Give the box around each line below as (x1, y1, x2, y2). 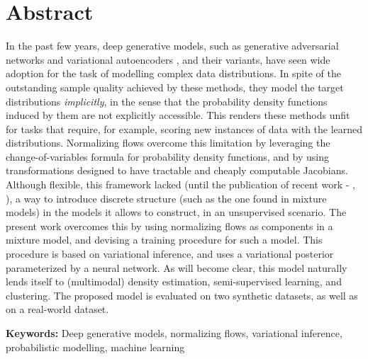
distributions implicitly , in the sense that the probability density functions (6, 93, 328, 108)
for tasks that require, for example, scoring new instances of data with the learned (6, 121, 363, 136)
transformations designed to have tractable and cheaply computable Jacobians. (6, 163, 348, 178)
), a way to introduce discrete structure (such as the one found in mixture (6, 190, 327, 205)
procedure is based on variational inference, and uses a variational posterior (6, 246, 334, 261)
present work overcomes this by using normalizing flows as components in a (6, 218, 333, 233)
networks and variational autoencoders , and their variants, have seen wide (6, 52, 330, 67)
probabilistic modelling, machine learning (6, 339, 185, 354)
